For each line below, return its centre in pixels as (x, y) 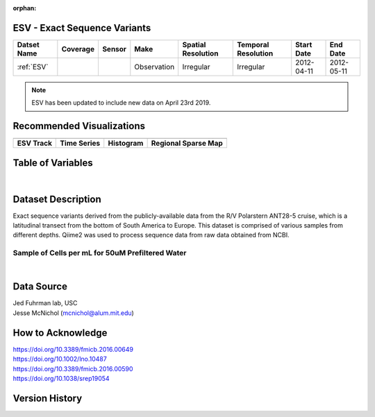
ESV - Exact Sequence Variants (82, 28)
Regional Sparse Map (187, 144)
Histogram (126, 144)
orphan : (25, 8)
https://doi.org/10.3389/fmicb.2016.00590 (73, 368)
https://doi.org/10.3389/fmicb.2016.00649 (73, 349)
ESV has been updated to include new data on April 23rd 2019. (121, 103)
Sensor (114, 49)
